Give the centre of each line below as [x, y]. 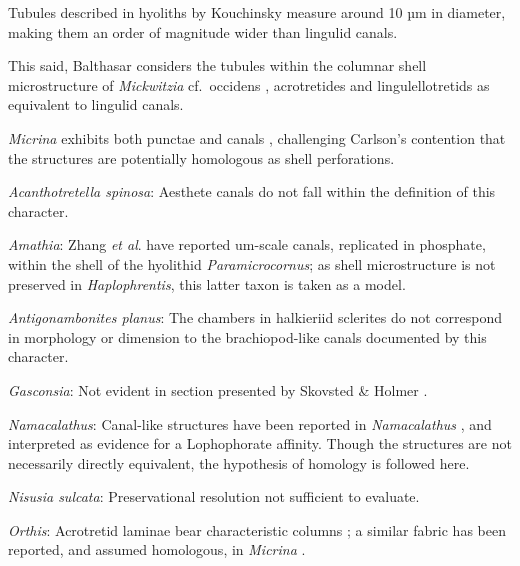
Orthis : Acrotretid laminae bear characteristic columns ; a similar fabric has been [257, 529]
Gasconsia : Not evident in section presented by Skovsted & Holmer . [218, 389]
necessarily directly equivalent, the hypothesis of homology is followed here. [239, 462]
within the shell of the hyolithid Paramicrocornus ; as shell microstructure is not [252, 263]
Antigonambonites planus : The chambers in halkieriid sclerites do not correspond [255, 317]
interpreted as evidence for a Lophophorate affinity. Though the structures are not [260, 443]
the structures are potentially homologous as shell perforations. [201, 157]
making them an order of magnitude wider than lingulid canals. [203, 31]
